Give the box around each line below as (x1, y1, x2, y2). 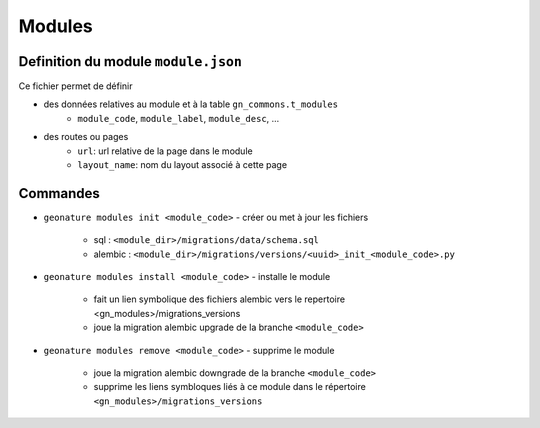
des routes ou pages (43, 131, 129, 143)
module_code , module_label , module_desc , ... (77, 112, 280, 124)
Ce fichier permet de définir (18, 80, 134, 92)
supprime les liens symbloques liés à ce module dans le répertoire (93, 381, 367, 393)
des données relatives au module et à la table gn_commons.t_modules (43, 98, 339, 110)
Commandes (18, 185, 100, 202)
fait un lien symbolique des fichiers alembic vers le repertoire (93, 293, 345, 305)
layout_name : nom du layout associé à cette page (77, 159, 288, 171)
